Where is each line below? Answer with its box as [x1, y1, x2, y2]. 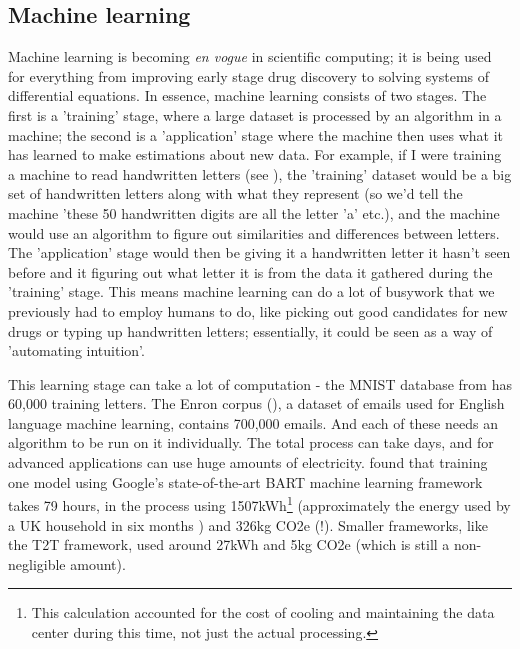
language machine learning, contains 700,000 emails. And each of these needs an [8, 412, 498, 433]
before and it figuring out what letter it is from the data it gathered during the [8, 261, 493, 282]
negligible [8, 553, 66, 574]
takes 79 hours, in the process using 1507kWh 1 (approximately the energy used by [8, 492, 511, 515]
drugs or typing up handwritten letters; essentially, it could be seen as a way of [8, 320, 493, 341]
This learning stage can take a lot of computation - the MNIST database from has [8, 373, 512, 394]
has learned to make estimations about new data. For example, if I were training [8, 144, 502, 165]
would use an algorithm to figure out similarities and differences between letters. [8, 222, 500, 243]
